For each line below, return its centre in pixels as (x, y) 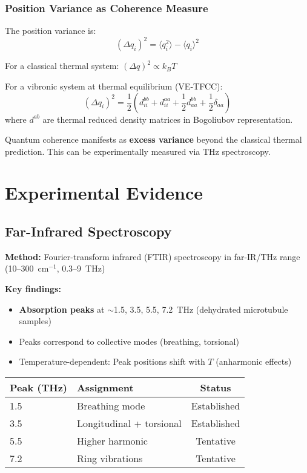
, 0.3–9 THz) (81, 268)
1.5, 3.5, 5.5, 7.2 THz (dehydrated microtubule (201, 309)
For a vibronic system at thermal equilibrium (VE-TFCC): (114, 86)
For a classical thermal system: (62, 66)
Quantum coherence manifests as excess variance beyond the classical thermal (153, 139)
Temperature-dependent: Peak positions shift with (112, 361)
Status (216, 388)
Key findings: (33, 289)
